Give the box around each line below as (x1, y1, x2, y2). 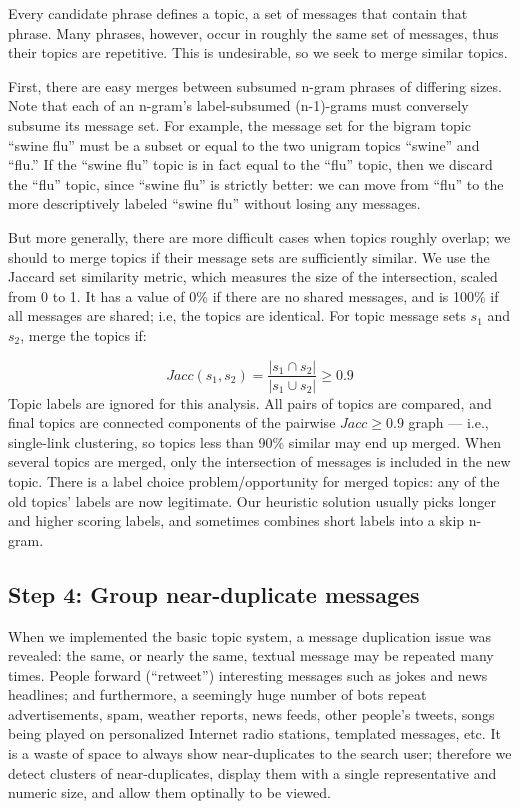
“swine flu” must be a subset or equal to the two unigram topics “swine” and (8, 134, 480, 155)
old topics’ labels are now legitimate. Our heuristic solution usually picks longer (8, 490, 496, 511)
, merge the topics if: (20, 324, 147, 345)
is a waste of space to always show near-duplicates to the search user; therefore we (8, 743, 512, 764)
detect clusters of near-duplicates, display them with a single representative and (8, 762, 497, 783)
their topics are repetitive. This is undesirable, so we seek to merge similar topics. (8, 42, 508, 63)
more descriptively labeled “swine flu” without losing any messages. (8, 193, 421, 214)
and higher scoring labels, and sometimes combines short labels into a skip (8, 510, 465, 531)
